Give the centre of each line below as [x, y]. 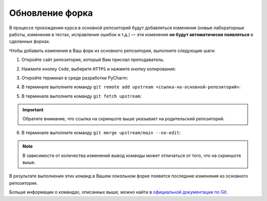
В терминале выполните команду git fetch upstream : [82, 96]
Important [33, 110]
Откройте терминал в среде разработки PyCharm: [75, 78]
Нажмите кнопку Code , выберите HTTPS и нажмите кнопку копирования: [99, 69]
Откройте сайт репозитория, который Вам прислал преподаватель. [93, 60]
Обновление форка [51, 13]
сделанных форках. [30, 42]
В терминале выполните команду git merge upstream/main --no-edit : [101, 132]
